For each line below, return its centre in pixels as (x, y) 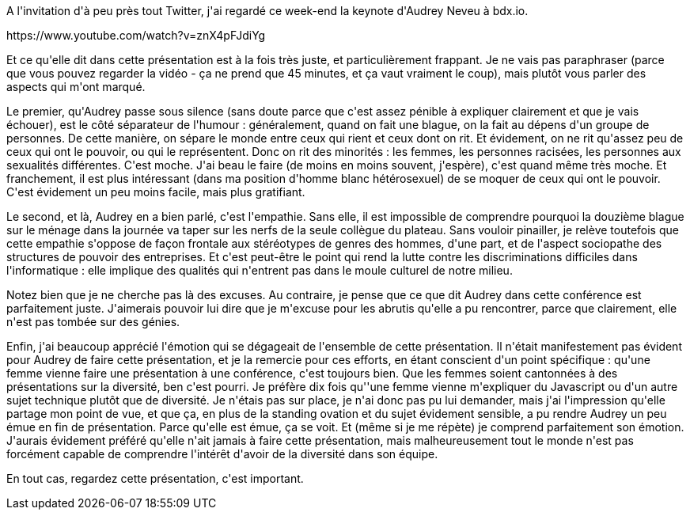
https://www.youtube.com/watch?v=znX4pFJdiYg (136, 35)
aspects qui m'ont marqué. (76, 87)
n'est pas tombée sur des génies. (93, 322)
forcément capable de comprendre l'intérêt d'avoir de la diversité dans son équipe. (222, 454)
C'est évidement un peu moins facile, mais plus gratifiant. (156, 192)
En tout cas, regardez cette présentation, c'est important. (155, 478)
